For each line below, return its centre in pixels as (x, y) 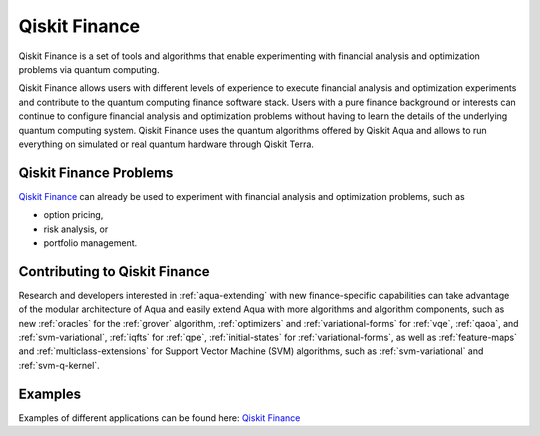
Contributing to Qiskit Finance (114, 271)
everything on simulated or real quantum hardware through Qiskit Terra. (166, 144)
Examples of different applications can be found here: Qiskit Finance (159, 417)
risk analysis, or (76, 229)
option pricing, (73, 215)
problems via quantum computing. (89, 69)
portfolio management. (90, 242)
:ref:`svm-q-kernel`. (59, 365)
